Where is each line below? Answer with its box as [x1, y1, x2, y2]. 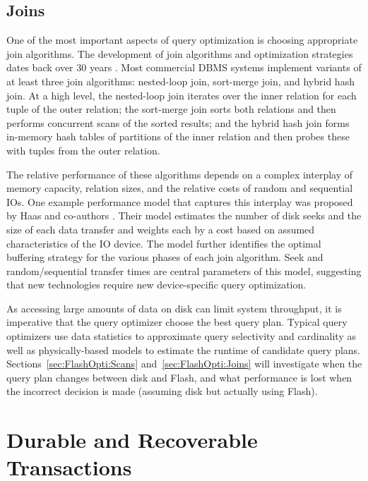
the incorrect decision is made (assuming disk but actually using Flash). [6, 384, 318, 398]
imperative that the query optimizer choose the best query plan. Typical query [6, 315, 348, 329]
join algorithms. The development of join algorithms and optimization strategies [6, 46, 353, 61]
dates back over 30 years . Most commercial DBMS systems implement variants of [6, 60, 362, 75]
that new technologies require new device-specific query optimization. [6, 277, 307, 292]
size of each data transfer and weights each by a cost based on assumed [6, 221, 315, 236]
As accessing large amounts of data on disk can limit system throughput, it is [6, 300, 342, 315]
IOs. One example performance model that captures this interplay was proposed [6, 194, 353, 209]
